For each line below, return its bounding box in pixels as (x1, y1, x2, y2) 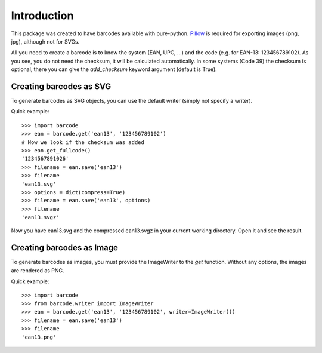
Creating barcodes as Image (11, 243, 119, 253)
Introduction (11, 9, 74, 22)
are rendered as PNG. (11, 266, 65, 274)
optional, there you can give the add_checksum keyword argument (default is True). (11, 66, 217, 73)
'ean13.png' (21, 333, 57, 340)
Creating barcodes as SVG (11, 81, 112, 91)
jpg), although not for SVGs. (11, 38, 80, 45)
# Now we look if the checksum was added (21, 139, 144, 146)
